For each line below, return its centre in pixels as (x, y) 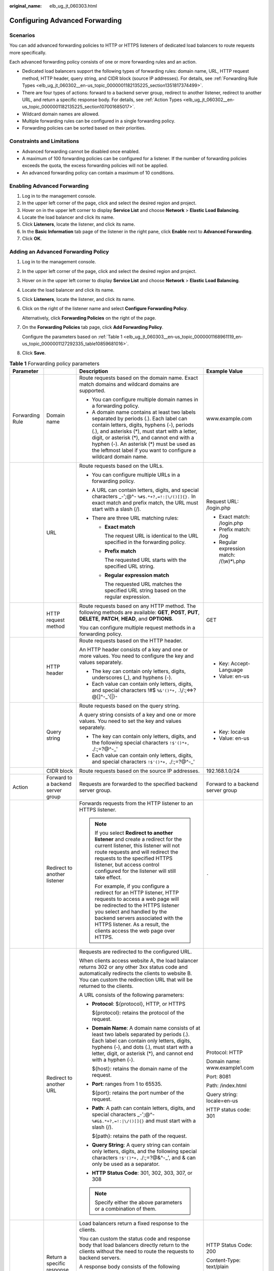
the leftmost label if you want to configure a (144, 450)
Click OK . (32, 238)
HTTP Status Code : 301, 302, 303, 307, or (142, 1173)
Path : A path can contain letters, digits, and (144, 1108)
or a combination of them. (126, 1209)
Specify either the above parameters (138, 1202)
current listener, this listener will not (137, 845)
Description (94, 371)
